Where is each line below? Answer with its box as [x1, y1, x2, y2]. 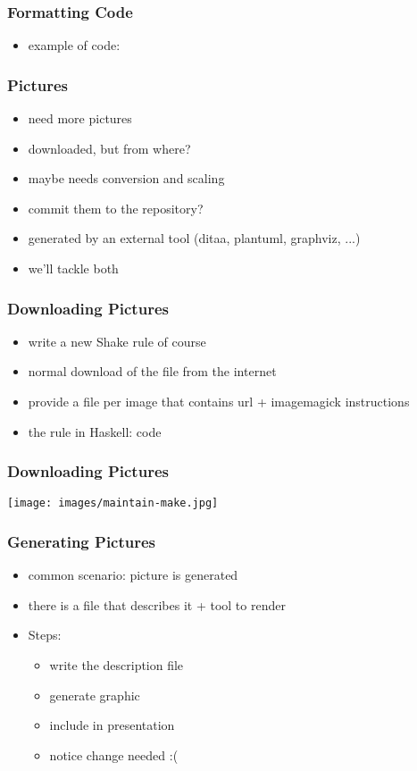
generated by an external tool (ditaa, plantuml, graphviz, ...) [28, 229, 361, 247]
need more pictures [28, 109, 132, 128]
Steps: [28, 625, 62, 644]
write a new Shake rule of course [28, 331, 206, 350]
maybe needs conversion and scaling [28, 169, 225, 188]
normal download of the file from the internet [28, 362, 277, 381]
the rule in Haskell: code [28, 422, 162, 440]
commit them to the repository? [28, 198, 204, 217]
